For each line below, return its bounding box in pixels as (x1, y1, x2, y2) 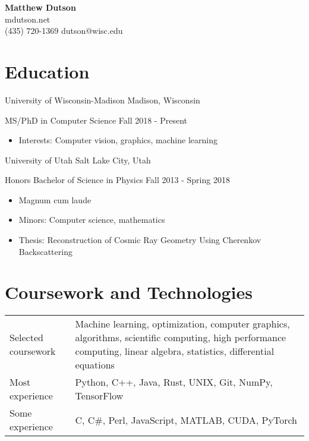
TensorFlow (75, 389, 124, 403)
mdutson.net (5, 12, 51, 25)
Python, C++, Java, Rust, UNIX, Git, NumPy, (75, 375, 273, 389)
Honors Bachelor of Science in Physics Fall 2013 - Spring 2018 (5, 174, 230, 186)
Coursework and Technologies (5, 280, 253, 304)
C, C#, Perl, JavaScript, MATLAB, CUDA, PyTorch (75, 412, 298, 427)
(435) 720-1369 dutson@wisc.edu (5, 24, 123, 37)
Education (5, 59, 90, 83)
